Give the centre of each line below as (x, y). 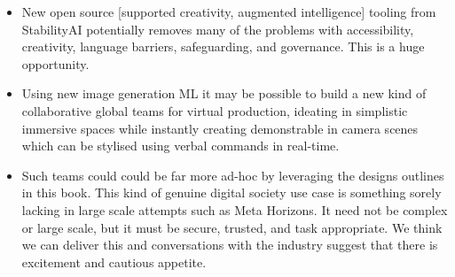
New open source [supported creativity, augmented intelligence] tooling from (229, 12)
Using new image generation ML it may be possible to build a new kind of (224, 93)
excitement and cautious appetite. (114, 262)
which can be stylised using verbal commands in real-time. (180, 146)
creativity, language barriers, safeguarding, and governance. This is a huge (223, 46)
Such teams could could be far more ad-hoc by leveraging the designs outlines (233, 175)
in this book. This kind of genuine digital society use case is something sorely (231, 192)
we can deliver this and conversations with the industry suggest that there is (230, 245)
